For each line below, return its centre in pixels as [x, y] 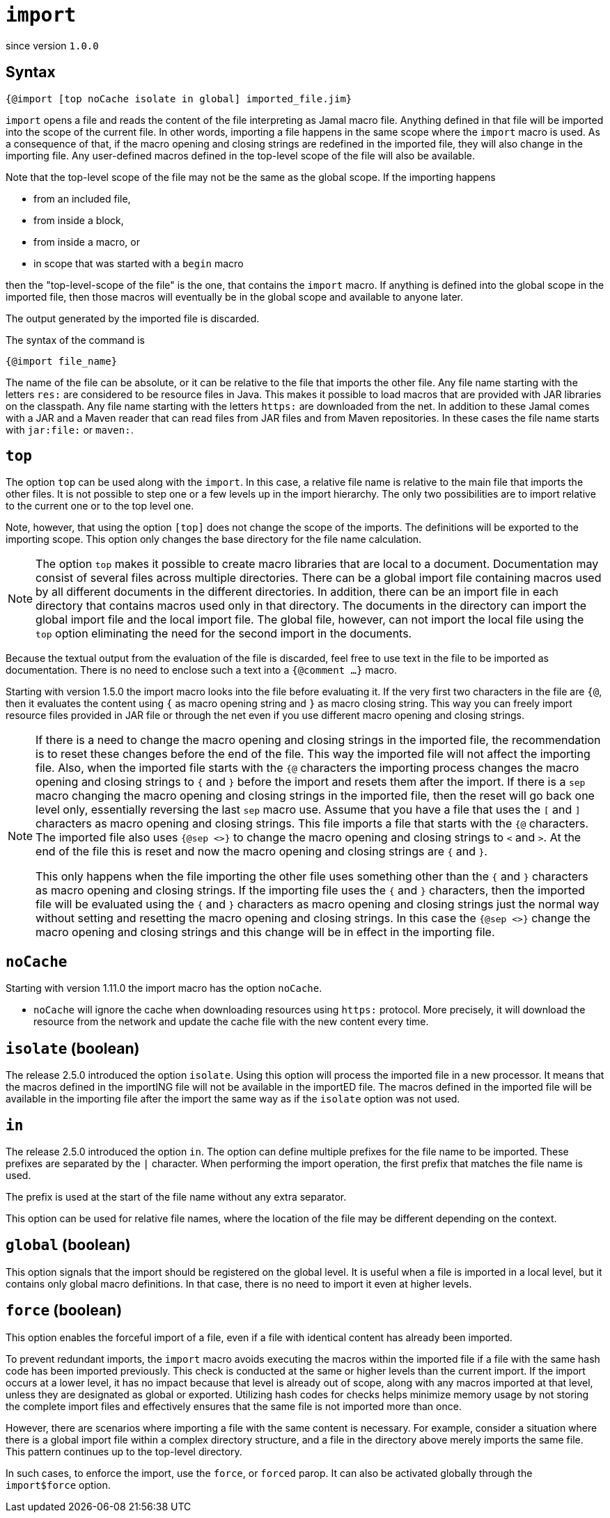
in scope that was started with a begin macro [139, 263]
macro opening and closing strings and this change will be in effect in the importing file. [265, 932]
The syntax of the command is [75, 340]
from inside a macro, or [87, 242]
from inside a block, [79, 220]
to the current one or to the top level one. [100, 506]
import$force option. [58, 1485]
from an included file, [82, 198]
